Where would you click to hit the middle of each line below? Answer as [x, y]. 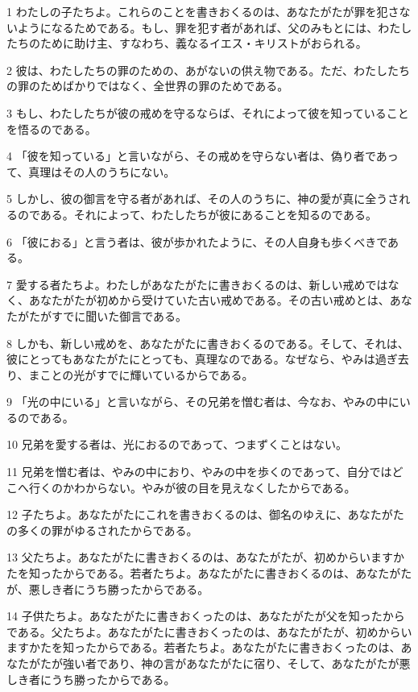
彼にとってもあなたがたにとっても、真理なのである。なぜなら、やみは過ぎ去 [208, 359]
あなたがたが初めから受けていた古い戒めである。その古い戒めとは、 [209, 300]
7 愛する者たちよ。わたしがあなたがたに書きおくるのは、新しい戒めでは [197, 284]
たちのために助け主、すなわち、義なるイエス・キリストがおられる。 [187, 43]
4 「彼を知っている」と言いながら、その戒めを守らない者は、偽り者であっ [203, 156]
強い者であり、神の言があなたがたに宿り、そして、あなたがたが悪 [236, 663]
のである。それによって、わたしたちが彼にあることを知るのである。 [197, 214]
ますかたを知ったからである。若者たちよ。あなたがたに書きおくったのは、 [204, 647]
